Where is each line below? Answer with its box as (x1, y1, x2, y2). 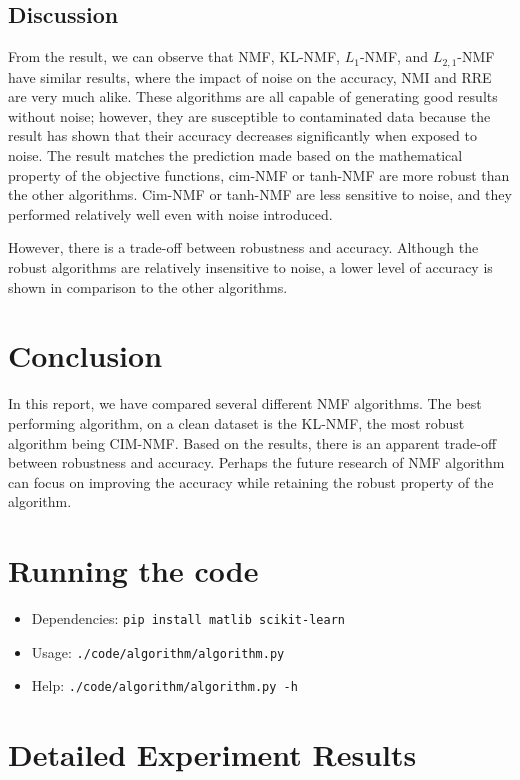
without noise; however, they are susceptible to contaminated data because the (8, 105, 491, 126)
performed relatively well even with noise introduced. (8, 203, 333, 224)
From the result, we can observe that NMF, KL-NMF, (8, 46, 340, 67)
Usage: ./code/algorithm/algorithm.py (31, 641, 285, 662)
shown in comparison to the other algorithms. (8, 276, 288, 297)
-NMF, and (359, 46, 429, 67)
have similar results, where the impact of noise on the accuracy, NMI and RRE (8, 66, 492, 87)
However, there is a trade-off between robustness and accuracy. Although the (8, 237, 479, 258)
